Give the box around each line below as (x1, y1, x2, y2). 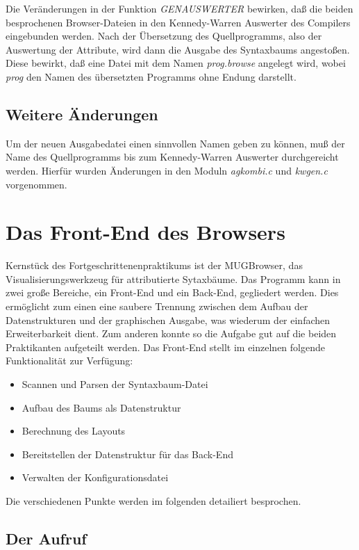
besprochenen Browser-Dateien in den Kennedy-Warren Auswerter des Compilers (6, 15, 351, 29)
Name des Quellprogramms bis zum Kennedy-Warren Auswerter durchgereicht (6, 149, 339, 164)
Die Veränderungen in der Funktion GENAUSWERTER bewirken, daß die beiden (6, 1, 353, 15)
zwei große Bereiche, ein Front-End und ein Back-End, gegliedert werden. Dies (6, 285, 339, 300)
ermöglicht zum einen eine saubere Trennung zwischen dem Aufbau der (6, 299, 308, 314)
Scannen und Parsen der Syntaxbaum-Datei (22, 377, 208, 391)
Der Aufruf (6, 527, 87, 549)
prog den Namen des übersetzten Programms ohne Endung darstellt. (6, 69, 297, 83)
